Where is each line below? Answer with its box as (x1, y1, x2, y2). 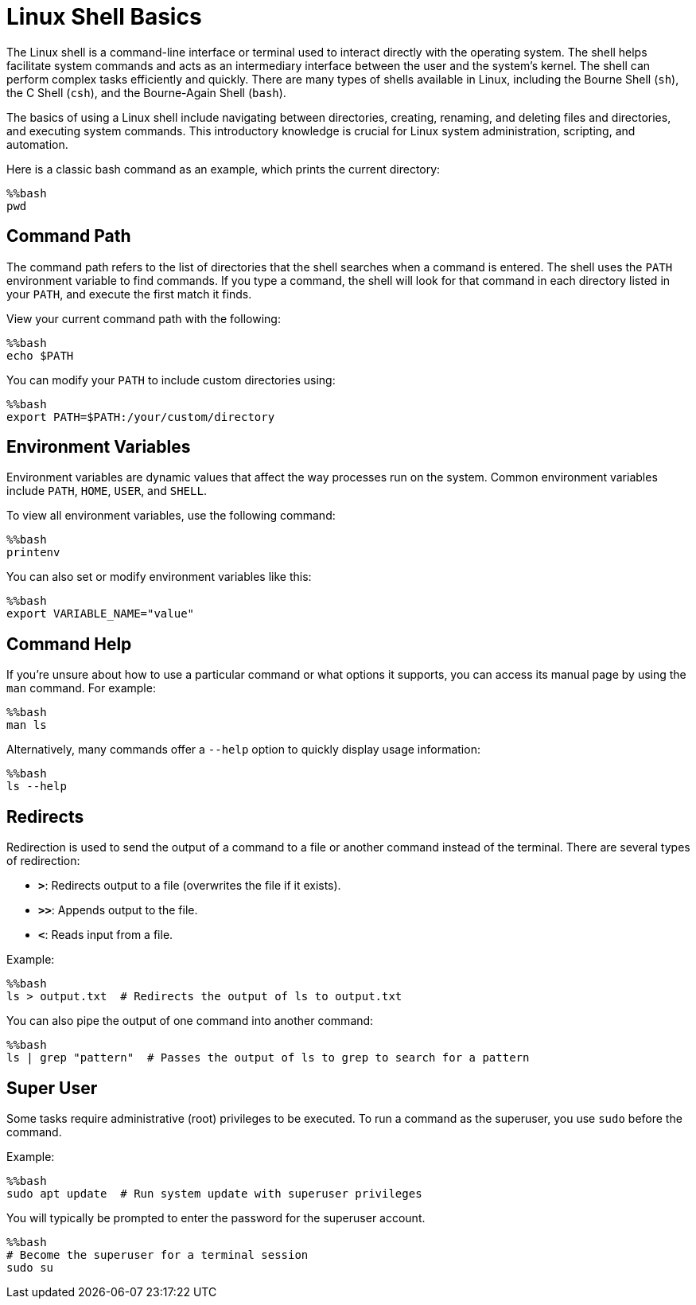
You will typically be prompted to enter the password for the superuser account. (6, 1210, 426, 1225)
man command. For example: (6, 681, 156, 695)
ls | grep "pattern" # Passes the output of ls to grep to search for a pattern (6, 1051, 530, 1065)
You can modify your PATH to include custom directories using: (6, 372, 336, 387)
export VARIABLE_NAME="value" (6, 607, 195, 621)
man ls (6, 719, 47, 732)
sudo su (6, 1260, 54, 1274)
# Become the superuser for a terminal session (6, 1248, 309, 1261)
